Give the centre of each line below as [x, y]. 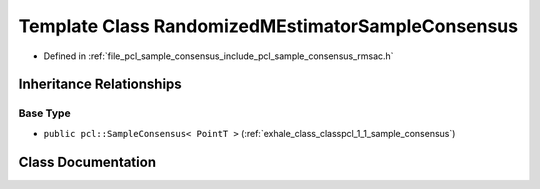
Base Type [44, 113]
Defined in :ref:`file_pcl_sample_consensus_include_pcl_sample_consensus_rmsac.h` [218, 56]
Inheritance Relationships [100, 84]
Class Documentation [87, 161]
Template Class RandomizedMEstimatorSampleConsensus [268, 26]
